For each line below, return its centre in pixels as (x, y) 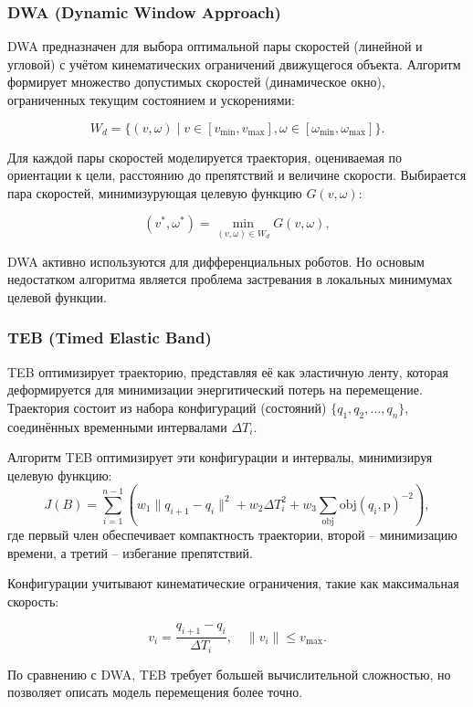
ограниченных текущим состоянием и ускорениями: (151, 100)
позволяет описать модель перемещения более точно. (155, 692)
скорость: (33, 601)
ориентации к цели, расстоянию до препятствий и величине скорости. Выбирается (237, 175)
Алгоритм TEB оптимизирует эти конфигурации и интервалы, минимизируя (220, 457)
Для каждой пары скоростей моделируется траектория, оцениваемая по (205, 157)
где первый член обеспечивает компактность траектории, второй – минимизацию (232, 535)
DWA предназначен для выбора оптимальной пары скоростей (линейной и (215, 46)
